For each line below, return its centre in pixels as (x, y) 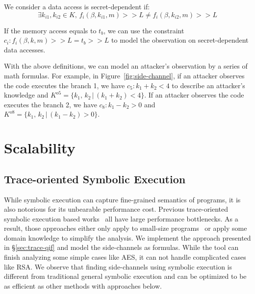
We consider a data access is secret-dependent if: (77, 6)
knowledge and (26, 95)
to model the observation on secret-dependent (180, 40)
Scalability (40, 148)
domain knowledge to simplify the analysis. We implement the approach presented (127, 237)
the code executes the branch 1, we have (64, 85)
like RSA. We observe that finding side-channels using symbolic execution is (118, 266)
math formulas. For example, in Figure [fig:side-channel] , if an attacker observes (124, 75)
